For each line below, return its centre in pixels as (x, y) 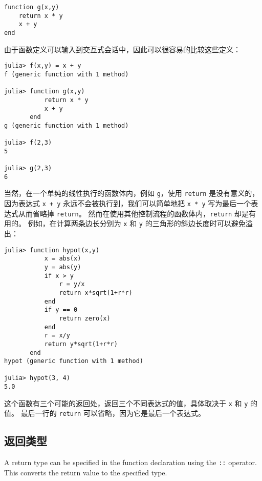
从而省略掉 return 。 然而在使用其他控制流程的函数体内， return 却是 (133, 213)
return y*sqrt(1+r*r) (81, 344)
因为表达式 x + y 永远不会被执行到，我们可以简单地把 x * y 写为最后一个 (128, 203)
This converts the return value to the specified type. (86, 472)
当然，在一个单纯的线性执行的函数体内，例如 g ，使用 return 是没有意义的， (132, 193)
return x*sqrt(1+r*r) (96, 293)
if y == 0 (61, 310)
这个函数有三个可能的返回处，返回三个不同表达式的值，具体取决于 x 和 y (126, 403)
